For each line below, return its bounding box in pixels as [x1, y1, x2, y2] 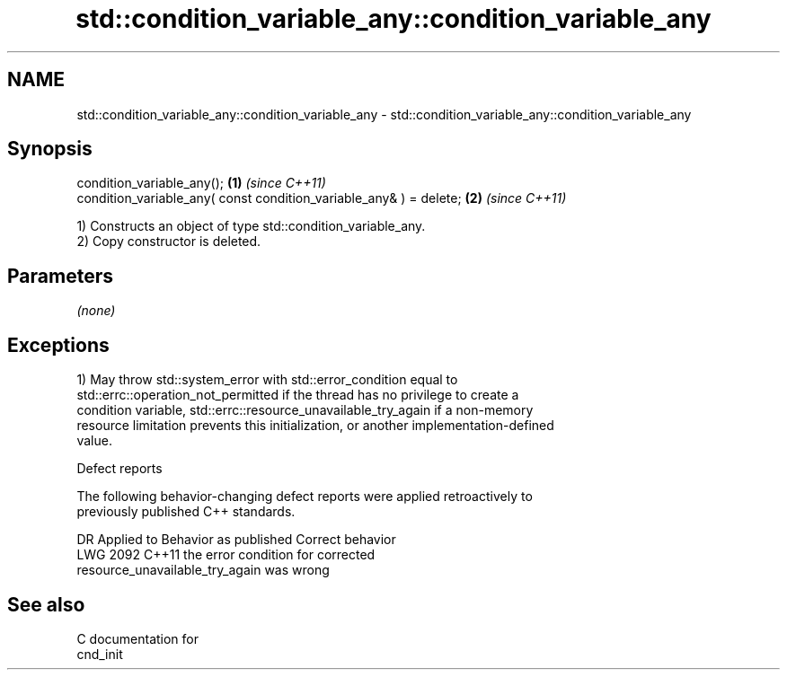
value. [76, 433, 112, 449]
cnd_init [76, 646, 123, 662]
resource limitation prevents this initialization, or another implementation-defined [76, 418, 554, 434]
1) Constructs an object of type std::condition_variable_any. [76, 218, 426, 234]
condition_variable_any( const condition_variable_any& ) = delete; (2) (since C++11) [76, 190, 567, 207]
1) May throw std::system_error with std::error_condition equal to [76, 372, 458, 388]
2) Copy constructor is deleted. [76, 233, 261, 250]
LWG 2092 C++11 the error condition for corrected [76, 547, 376, 563]
